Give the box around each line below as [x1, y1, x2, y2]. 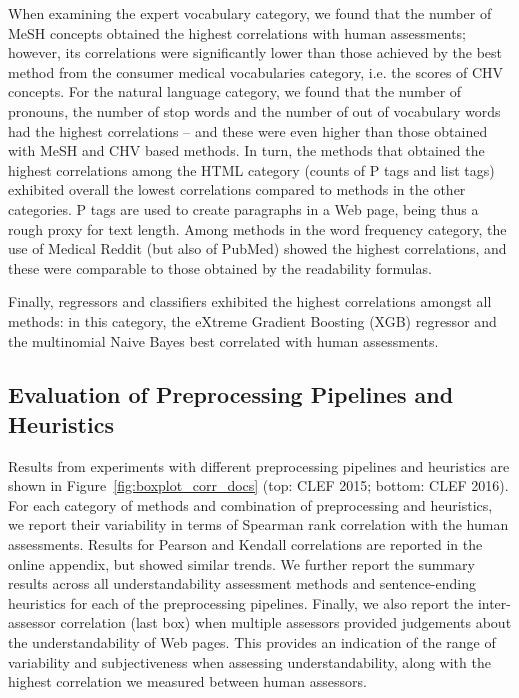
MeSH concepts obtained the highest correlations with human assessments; [8, 22, 466, 43]
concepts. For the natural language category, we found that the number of [8, 81, 462, 102]
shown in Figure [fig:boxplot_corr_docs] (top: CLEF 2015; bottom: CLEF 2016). [8, 475, 509, 496]
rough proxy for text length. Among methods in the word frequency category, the [8, 218, 507, 239]
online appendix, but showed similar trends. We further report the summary [8, 553, 475, 574]
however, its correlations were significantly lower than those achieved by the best [8, 42, 503, 63]
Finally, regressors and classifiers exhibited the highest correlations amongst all [8, 291, 492, 312]
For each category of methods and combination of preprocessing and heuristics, [8, 494, 493, 515]
